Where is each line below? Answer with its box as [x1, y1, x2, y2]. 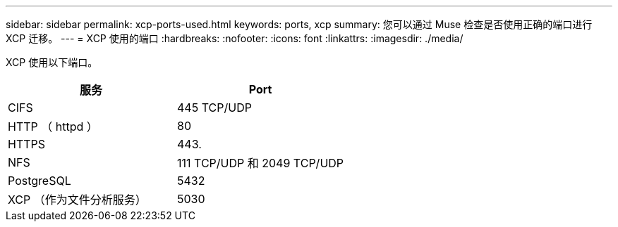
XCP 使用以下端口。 [6, 56, 98, 68]
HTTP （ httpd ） [8, 119, 98, 134]
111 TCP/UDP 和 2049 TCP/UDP [177, 156, 344, 170]
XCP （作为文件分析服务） [8, 193, 147, 207]
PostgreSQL [8, 174, 71, 188]
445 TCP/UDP [177, 100, 252, 115]
